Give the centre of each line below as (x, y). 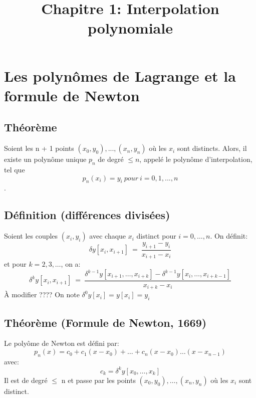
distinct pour (156, 236)
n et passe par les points (98, 380)
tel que (15, 169)
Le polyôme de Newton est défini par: (62, 343)
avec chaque (108, 236)
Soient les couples (31, 236)
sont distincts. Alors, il (212, 148)
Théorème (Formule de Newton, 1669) (105, 322)
